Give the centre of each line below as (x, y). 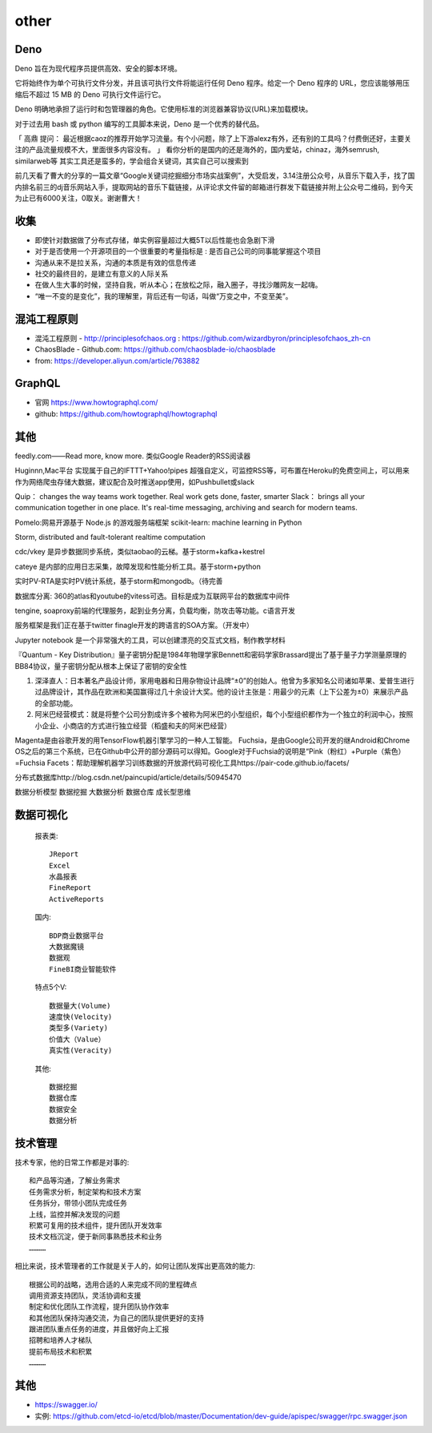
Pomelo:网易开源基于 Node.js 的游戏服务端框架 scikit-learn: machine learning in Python (158, 522)
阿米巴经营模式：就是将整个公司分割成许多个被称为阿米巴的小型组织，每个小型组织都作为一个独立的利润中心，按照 (224, 714)
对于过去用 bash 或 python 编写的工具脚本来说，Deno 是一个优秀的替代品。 (139, 123)
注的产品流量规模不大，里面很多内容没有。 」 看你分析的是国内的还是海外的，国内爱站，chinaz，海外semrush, (197, 150)
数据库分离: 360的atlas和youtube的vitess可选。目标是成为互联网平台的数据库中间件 (152, 596)
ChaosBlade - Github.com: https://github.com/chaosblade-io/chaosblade (155, 349)
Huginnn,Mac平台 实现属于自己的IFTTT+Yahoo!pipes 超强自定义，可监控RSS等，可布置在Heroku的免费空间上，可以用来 (212, 471)
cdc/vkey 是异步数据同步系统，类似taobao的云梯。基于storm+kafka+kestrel (140, 552)
